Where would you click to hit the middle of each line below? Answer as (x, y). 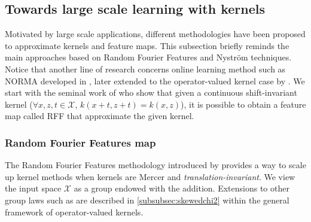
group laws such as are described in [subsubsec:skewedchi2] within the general (147, 200)
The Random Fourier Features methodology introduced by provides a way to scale (155, 165)
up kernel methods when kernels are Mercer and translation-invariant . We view (150, 176)
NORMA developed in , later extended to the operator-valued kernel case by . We (155, 80)
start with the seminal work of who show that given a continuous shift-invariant (151, 92)
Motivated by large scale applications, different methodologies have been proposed (155, 34)
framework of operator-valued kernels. (74, 212)
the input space (33, 188)
